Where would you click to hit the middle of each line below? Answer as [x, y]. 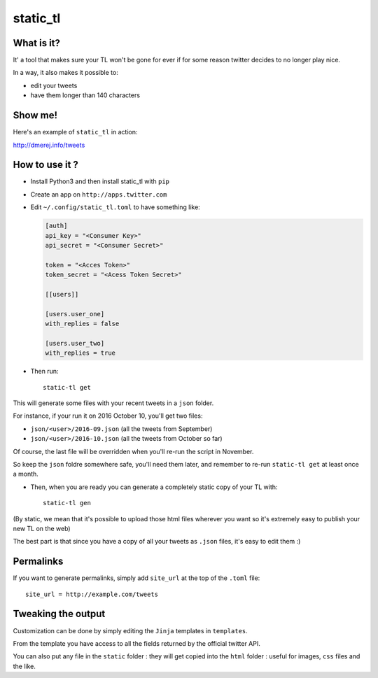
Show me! [35, 115]
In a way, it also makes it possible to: [65, 73]
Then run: [44, 372]
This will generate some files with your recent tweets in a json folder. [113, 403]
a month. [26, 474]
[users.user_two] [75, 343]
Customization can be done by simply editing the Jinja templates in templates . [130, 630]
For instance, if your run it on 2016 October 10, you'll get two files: [108, 416]
